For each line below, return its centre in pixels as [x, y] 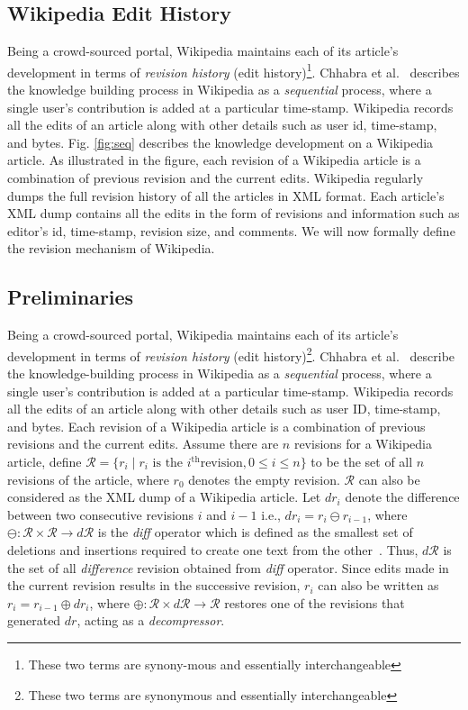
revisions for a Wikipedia [363, 444]
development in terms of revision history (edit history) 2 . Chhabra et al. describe [231, 354]
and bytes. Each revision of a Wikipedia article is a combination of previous [216, 426]
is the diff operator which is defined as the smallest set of [255, 532]
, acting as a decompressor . [151, 620]
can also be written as [378, 585]
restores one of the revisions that [315, 602]
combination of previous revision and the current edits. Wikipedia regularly [216, 178]
